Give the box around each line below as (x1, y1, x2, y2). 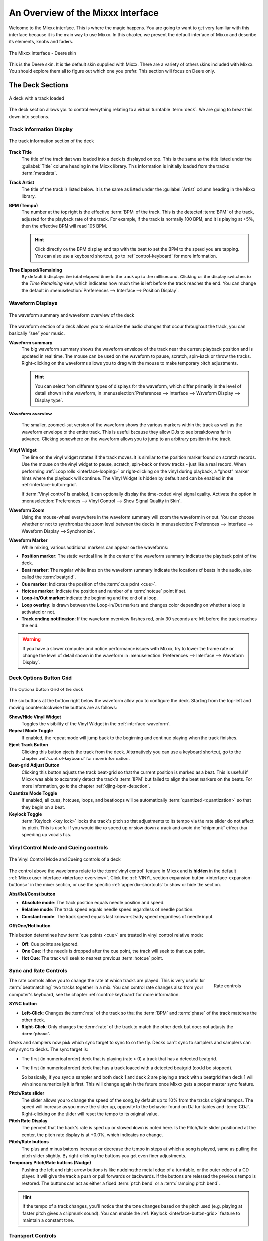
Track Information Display (9, 126, 73, 133)
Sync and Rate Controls (9, 967, 67, 974)
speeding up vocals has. (21, 832, 72, 838)
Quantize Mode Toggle (9, 790, 57, 796)
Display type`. (35, 397, 64, 403)
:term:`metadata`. (21, 170, 57, 176)
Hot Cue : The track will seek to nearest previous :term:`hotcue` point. (21, 955, 163, 961)
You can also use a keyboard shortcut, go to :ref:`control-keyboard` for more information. (35, 253, 217, 259)
